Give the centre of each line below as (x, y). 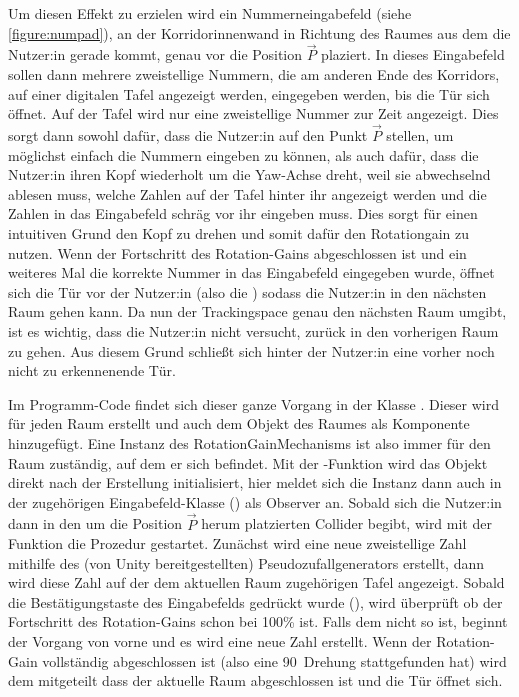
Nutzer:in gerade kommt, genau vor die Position (155, 54)
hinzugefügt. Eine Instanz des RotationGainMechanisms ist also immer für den (249, 442)
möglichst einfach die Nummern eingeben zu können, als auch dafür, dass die (243, 154)
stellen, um (420, 135)
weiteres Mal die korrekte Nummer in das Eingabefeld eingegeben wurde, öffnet (251, 272)
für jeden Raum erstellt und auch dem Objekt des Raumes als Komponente (239, 423)
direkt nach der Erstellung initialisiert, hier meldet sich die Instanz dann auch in (255, 482)
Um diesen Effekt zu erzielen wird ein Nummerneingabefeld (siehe (210, 13)
